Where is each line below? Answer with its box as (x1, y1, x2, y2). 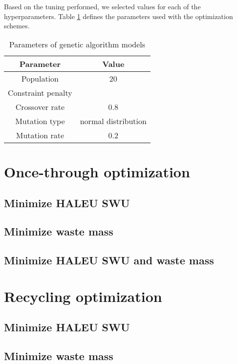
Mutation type (15, 115, 65, 127)
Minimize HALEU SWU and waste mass (4, 253, 214, 268)
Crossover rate (15, 101, 65, 112)
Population (21, 72, 59, 84)
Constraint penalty (8, 86, 72, 98)
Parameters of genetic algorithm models (9, 38, 146, 50)
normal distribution (80, 115, 147, 127)
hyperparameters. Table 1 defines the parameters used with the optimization (4, 11, 233, 21)
